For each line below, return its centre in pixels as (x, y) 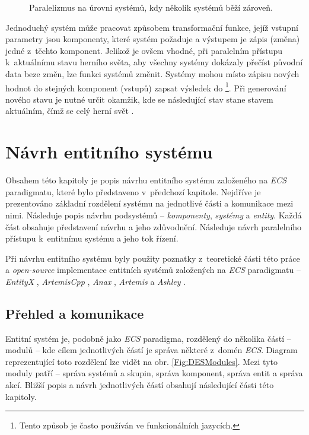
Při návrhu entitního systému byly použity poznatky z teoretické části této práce (153, 258)
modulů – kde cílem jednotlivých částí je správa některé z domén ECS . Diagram (152, 350)
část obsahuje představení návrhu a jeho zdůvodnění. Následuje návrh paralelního (154, 226)
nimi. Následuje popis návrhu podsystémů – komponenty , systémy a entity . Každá (154, 215)
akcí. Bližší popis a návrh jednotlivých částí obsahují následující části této (140, 385)
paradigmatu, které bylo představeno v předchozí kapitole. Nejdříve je (133, 191)
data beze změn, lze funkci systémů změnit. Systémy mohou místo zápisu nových (152, 73)
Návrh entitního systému (109, 152)
